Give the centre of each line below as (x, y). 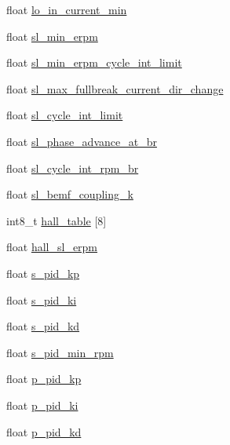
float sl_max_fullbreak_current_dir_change (115, 88)
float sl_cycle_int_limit (65, 115)
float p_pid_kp (44, 379)
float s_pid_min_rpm (60, 352)
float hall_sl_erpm (52, 247)
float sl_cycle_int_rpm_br (73, 168)
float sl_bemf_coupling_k (70, 194)
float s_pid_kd (43, 326)
